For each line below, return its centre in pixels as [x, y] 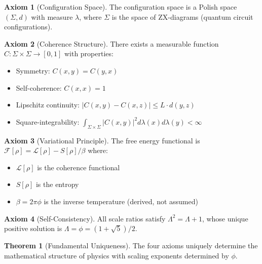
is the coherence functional [79, 167]
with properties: [89, 53]
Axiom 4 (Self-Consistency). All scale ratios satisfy [85, 218]
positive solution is [33, 228]
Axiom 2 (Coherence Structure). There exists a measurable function [111, 43]
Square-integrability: [48, 121]
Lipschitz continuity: [48, 105]
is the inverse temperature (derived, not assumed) [121, 201]
